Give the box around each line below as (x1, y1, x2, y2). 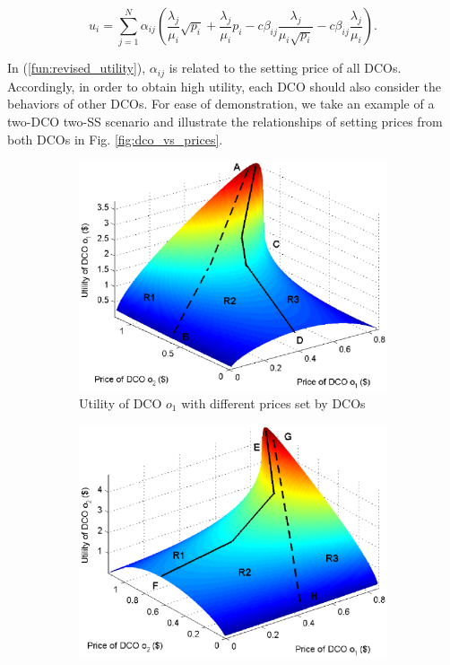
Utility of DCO (79, 393, 162, 412)
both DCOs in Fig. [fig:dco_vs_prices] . (7, 129, 223, 148)
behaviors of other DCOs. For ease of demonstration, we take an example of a (7, 94, 435, 113)
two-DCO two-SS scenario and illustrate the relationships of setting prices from (7, 111, 443, 130)
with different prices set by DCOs (181, 393, 366, 412)
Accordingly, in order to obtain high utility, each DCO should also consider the (7, 76, 442, 95)
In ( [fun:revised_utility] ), (7, 58, 146, 77)
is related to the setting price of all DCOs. (169, 58, 402, 77)
